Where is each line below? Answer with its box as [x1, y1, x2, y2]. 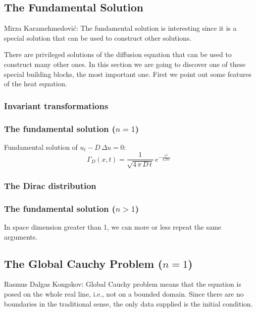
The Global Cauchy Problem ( [4, 255, 163, 271]
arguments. [4, 231, 38, 242]
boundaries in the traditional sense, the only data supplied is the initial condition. [4, 298, 253, 309]
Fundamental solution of [4, 141, 78, 152]
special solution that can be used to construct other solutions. [4, 32, 192, 43]
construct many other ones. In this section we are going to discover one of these [4, 59, 246, 69]
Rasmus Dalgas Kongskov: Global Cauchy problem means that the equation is [4, 279, 241, 289]
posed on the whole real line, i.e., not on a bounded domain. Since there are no [4, 288, 244, 299]
